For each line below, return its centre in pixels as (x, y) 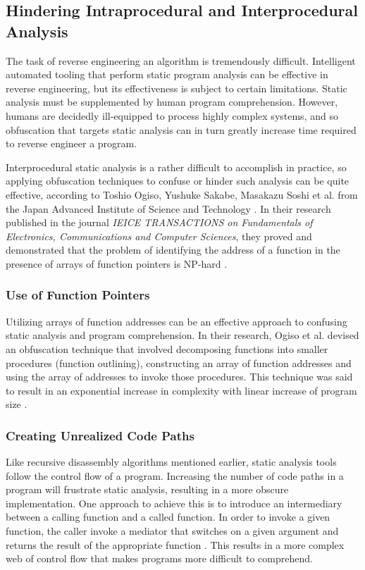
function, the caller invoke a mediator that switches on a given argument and (172, 531)
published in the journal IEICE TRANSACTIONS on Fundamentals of (159, 222)
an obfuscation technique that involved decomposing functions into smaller (167, 348)
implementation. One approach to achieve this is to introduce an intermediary (174, 503)
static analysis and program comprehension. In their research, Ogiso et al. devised (182, 335)
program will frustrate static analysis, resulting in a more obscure (147, 489)
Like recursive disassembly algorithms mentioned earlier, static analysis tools (171, 462)
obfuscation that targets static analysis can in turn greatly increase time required (181, 129)
